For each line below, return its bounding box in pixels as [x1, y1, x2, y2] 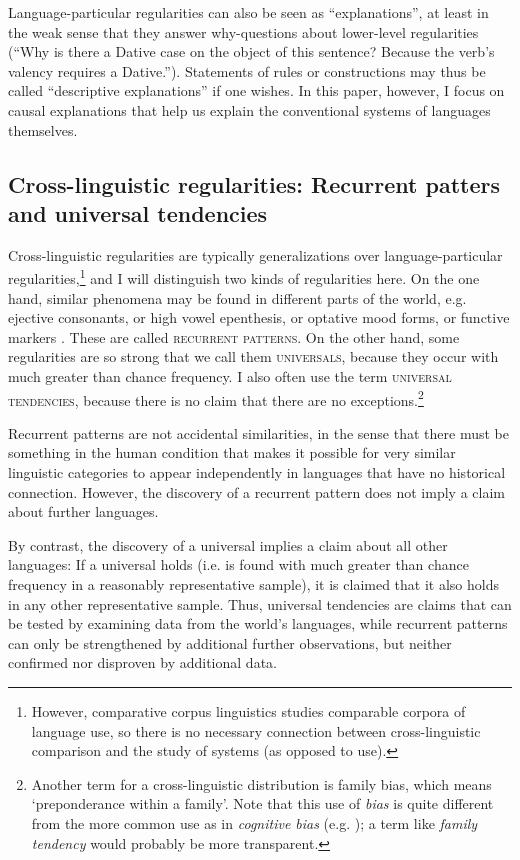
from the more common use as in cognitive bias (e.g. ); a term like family [31, 812, 478, 833]
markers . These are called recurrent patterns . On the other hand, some [8, 326, 460, 347]
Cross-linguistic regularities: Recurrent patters [8, 168, 501, 199]
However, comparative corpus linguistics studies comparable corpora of [31, 700, 466, 721]
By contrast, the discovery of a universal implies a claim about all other [8, 534, 448, 555]
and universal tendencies [8, 197, 268, 228]
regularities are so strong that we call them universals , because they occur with [8, 346, 499, 367]
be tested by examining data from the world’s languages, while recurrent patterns [8, 613, 508, 634]
